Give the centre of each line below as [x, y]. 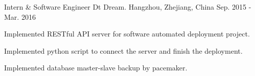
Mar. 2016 [20, 16]
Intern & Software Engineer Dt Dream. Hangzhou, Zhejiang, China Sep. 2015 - [128, 7]
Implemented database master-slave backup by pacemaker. [96, 68]
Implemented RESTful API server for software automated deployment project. [127, 34]
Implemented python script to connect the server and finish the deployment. [123, 50]
